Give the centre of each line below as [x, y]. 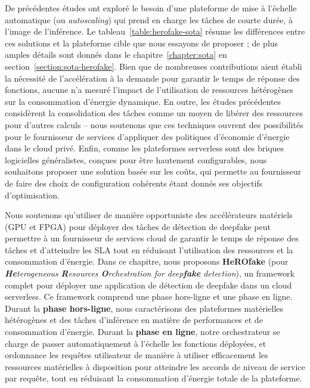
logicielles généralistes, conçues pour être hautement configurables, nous [136, 159]
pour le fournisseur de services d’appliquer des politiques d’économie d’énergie [147, 136]
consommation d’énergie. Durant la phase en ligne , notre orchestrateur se [142, 332]
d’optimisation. [32, 195]
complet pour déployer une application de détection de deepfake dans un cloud [148, 285]
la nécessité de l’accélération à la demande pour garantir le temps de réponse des [152, 78]
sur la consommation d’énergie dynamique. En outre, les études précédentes [143, 101]
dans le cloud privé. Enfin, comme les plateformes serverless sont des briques [145, 148]
